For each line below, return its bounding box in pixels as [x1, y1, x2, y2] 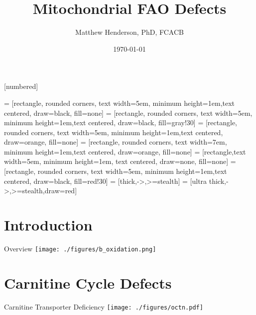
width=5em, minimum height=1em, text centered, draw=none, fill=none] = [4, 156, 236, 166]
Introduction [4, 215, 93, 235]
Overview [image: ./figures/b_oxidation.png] [4, 243, 156, 253]
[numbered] [4, 81, 38, 91]
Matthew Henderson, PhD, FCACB [75, 27, 184, 37]
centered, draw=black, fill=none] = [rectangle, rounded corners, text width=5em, [4, 107, 253, 118]
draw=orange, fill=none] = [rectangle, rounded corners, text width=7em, [4, 137, 227, 147]
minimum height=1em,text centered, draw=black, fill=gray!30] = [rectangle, [4, 117, 238, 128]
